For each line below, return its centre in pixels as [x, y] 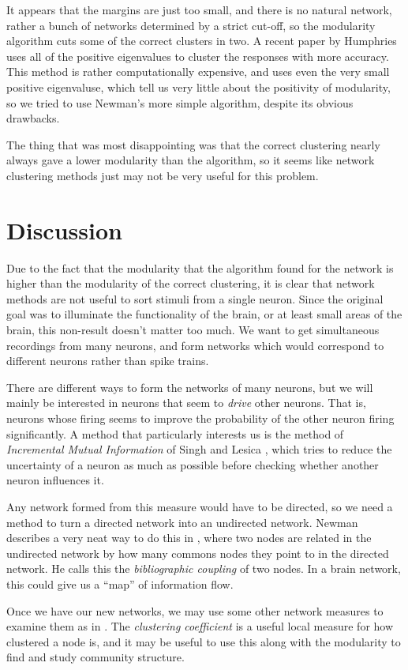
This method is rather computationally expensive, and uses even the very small [198, 72]
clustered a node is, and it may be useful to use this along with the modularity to [204, 641]
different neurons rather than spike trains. [108, 361]
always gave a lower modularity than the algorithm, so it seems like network [191, 160]
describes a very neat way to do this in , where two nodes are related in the [189, 538]
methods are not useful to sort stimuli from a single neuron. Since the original [195, 298]
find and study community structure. [95, 657]
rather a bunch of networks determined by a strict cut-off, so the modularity [191, 25]
